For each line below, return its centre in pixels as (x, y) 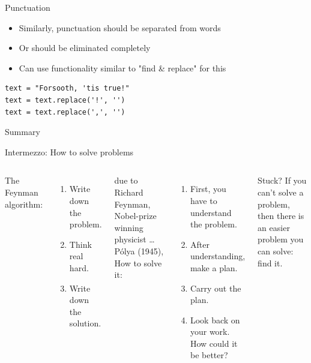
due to (126, 180)
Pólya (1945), (139, 250)
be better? (209, 355)
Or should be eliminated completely (85, 48)
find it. (270, 262)
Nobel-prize (135, 216)
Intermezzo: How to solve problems (69, 151)
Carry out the (216, 288)
